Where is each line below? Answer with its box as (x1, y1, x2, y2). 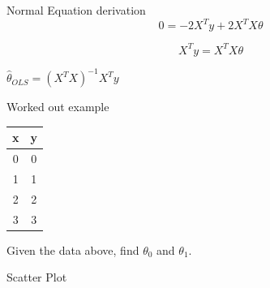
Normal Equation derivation (6, 2, 146, 18)
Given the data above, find (6, 241, 139, 258)
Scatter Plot (6, 269, 67, 286)
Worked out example (6, 98, 109, 115)
